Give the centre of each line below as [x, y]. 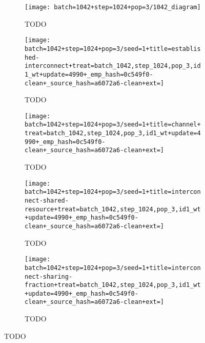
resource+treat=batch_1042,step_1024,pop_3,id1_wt [113, 209]
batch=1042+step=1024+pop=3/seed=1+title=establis [113, 49]
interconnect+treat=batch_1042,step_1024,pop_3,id [113, 66]
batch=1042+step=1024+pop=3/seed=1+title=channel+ [113, 125]
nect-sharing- [49, 276]
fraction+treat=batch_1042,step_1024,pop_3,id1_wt [113, 285]
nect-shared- [47, 200]
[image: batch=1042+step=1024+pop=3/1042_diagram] [113, 7]
